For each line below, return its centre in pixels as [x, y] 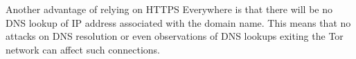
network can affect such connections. [83, 49]
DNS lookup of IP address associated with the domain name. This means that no [178, 22]
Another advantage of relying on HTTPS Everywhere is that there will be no [169, 9]
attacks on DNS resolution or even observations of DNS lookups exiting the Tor [175, 36]
